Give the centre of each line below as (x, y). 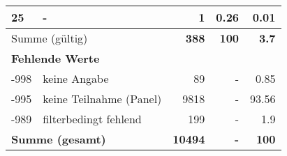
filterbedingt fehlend (92, 119)
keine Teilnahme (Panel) (102, 99)
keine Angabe (76, 78)
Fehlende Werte (56, 58)
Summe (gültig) (50, 38)
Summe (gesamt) (59, 139)
